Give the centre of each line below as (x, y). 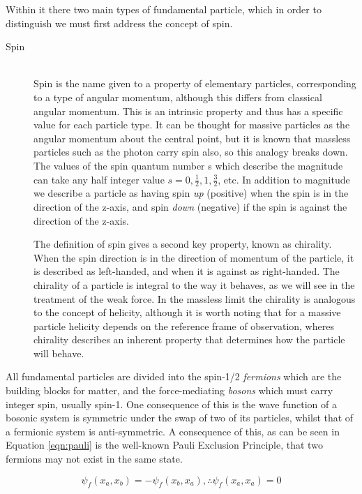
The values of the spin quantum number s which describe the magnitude (188, 165)
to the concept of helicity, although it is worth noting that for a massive (187, 312)
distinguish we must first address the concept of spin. (119, 23)
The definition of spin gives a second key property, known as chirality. (183, 244)
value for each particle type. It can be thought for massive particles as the (192, 125)
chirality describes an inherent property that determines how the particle (189, 339)
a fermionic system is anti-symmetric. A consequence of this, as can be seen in (173, 431)
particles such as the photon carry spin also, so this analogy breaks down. (191, 152)
